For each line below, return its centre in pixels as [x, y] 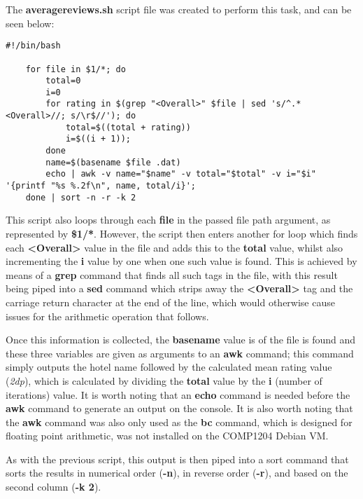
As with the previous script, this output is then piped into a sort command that [177, 459]
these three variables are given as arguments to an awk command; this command [180, 353]
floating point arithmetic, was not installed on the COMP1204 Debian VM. [167, 436]
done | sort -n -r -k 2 [81, 197]
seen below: [30, 23]
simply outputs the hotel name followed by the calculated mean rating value [169, 367]
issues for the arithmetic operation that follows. [107, 316]
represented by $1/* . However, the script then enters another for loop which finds [182, 233]
